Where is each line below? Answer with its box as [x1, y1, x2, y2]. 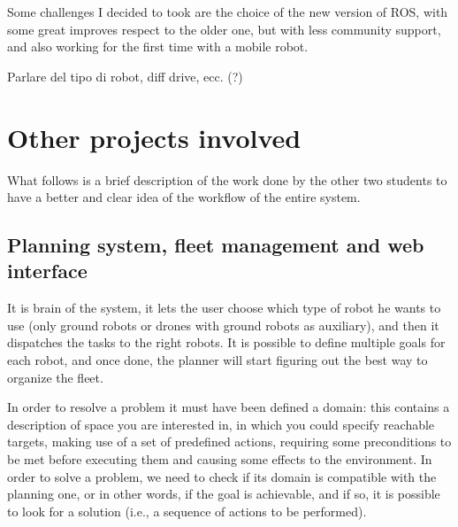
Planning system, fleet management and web [7, 231, 424, 259]
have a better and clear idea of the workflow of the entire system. [7, 188, 361, 206]
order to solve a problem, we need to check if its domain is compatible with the [7, 467, 437, 485]
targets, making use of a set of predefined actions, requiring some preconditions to [7, 432, 452, 451]
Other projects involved [7, 119, 302, 155]
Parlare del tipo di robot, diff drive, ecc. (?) [7, 66, 243, 85]
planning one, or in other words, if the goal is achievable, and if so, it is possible [7, 484, 440, 503]
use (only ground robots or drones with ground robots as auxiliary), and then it [7, 315, 439, 334]
